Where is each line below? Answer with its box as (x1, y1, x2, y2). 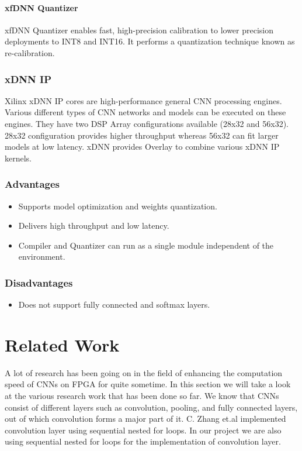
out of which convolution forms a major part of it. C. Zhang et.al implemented (5, 412, 286, 425)
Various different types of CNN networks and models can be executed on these (5, 106, 286, 118)
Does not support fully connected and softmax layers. (18, 298, 210, 311)
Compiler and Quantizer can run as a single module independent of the (18, 239, 274, 251)
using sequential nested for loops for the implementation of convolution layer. (5, 435, 281, 447)
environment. (18, 250, 65, 263)
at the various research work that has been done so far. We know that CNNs (5, 390, 279, 402)
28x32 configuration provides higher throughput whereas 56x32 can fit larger (5, 129, 279, 141)
